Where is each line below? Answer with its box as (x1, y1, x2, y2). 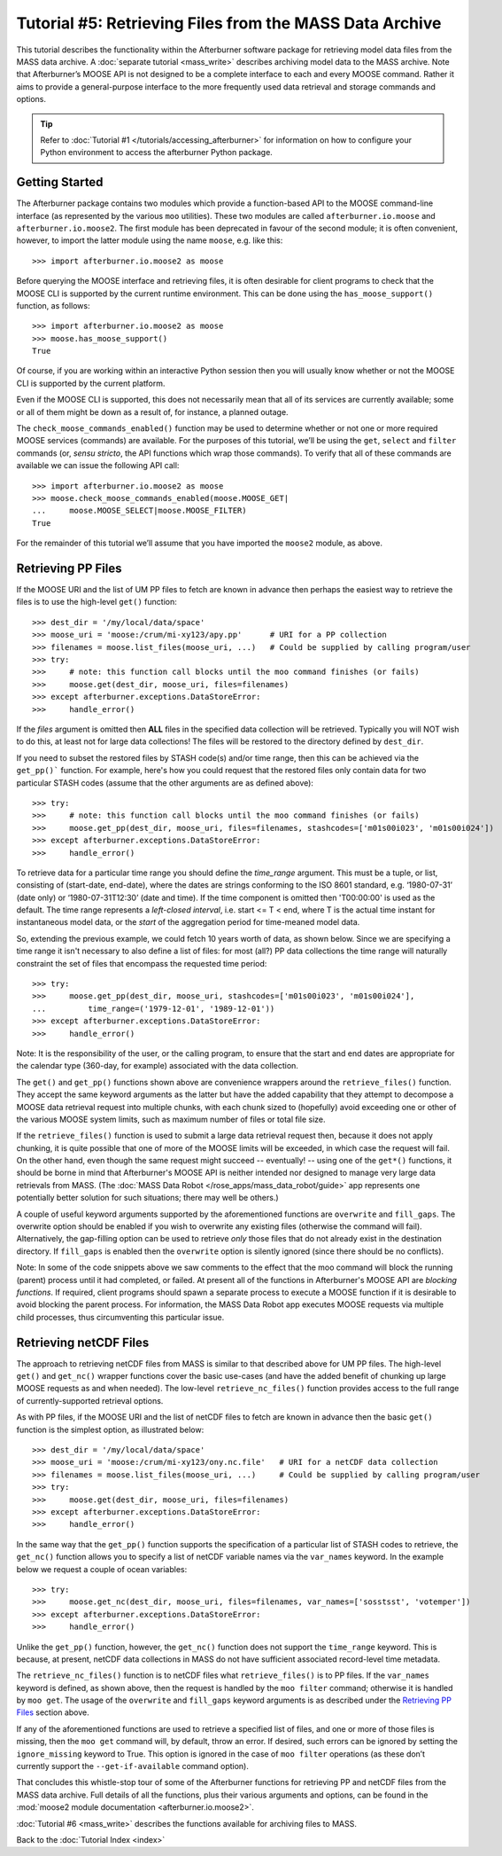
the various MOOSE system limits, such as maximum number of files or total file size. (16, 1114, 327, 1124)
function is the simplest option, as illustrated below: (16, 1424, 205, 1435)
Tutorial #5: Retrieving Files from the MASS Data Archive (16, 13, 442, 33)
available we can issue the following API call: (16, 460, 180, 471)
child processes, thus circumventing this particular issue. (16, 1312, 225, 1322)
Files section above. (16, 1707, 90, 1718)
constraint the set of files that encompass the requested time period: (16, 958, 267, 968)
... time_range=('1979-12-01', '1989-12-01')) (32, 1003, 275, 1014)
